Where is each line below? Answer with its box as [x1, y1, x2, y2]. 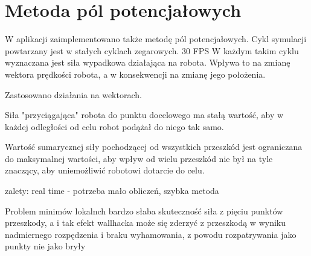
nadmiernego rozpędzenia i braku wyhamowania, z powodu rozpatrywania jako [5, 228, 297, 240]
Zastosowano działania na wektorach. [5, 88, 142, 101]
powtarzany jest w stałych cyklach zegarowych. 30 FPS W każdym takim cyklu [5, 44, 299, 57]
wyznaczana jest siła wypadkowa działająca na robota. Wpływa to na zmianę [5, 56, 290, 69]
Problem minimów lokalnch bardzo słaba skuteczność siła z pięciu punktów [5, 204, 283, 217]
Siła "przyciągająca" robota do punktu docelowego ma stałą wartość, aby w [5, 108, 284, 121]
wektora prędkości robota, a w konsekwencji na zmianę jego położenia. [5, 67, 266, 80]
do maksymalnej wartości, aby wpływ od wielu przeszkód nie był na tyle [5, 152, 273, 164]
